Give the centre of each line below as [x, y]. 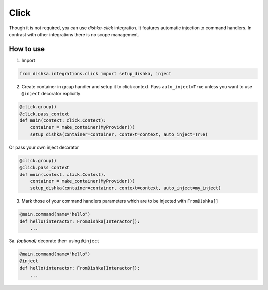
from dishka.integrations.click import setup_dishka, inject [96, 74]
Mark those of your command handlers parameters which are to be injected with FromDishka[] [120, 201]
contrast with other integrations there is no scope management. [74, 34]
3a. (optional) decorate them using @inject [55, 241]
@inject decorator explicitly [51, 94]
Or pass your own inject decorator [44, 147]
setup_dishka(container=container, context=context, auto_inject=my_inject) [126, 188]
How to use [27, 49]
